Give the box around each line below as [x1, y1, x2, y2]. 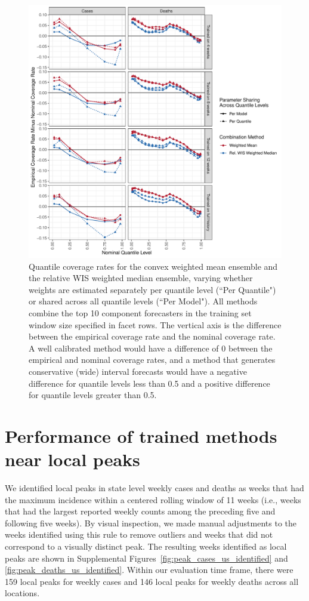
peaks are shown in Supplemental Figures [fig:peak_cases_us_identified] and [5, 551, 288, 564]
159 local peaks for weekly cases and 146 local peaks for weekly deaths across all [5, 575, 299, 587]
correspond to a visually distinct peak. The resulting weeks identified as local [5, 540, 287, 552]
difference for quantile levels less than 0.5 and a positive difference [29, 377, 270, 389]
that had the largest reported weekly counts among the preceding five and [5, 505, 276, 517]
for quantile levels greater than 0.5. [29, 389, 157, 401]
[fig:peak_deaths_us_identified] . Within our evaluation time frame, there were [5, 563, 293, 576]
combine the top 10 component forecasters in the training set [29, 306, 252, 319]
